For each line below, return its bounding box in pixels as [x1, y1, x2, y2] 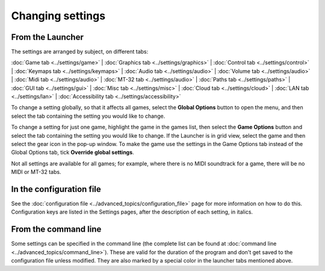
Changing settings [11, 9, 105, 22]
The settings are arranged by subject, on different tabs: [11, 48, 149, 56]
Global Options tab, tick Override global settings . [11, 148, 135, 156]
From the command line [11, 224, 102, 235]
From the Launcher [11, 32, 84, 42]
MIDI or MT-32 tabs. [11, 168, 61, 176]
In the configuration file [11, 184, 102, 194]
